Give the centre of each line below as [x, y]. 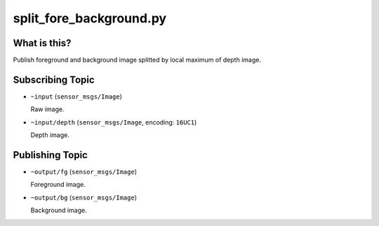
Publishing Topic [50, 155]
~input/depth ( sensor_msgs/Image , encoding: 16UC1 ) [114, 122]
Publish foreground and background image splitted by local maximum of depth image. [137, 60]
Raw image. [47, 109]
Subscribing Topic [54, 79]
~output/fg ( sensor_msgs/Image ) [84, 172]
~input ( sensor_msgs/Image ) [77, 96]
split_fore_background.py [90, 18]
